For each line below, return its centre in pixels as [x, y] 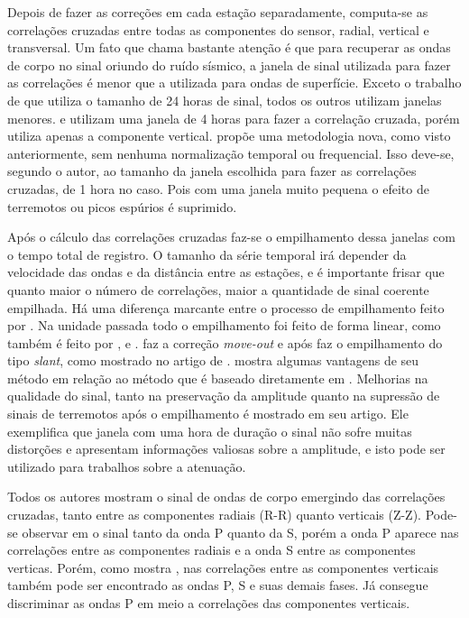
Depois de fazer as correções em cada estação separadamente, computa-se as [218, 12]
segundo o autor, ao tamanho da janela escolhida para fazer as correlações [212, 171]
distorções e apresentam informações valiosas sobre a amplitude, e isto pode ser [226, 449]
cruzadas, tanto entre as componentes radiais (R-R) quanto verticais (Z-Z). [215, 515]
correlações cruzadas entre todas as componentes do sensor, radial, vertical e [218, 29]
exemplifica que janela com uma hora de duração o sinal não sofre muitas [210, 431]
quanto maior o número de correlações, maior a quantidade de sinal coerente [218, 289]
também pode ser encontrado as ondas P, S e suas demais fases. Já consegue [218, 585]
